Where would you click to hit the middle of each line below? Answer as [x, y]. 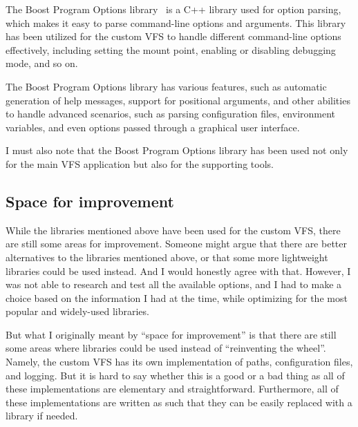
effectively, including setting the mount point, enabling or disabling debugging [171, 49]
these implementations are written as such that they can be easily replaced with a [179, 402]
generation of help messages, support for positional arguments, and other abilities [178, 100]
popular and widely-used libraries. [77, 311]
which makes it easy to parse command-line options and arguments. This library [176, 22]
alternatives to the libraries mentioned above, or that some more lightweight [167, 257]
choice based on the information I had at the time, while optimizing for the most [177, 297]
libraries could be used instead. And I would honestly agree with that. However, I [178, 271]
